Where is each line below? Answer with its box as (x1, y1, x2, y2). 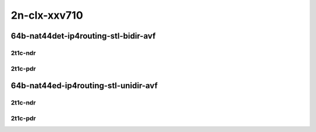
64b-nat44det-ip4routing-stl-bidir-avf (11, 31, 156, 41)
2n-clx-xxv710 (11, 9, 83, 22)
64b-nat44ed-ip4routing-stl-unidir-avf (11, 81, 158, 91)
